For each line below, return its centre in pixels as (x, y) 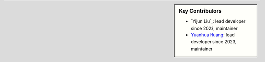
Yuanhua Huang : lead (213, 35)
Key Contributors (200, 11)
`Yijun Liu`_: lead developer (218, 21)
